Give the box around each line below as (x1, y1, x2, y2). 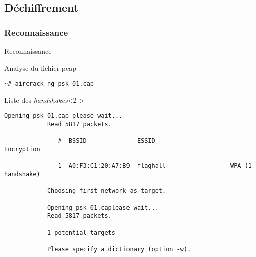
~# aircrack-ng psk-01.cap (4, 80, 94, 88)
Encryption (4, 146, 40, 153)
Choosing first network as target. (47, 187, 166, 195)
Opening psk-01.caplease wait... (47, 204, 159, 211)
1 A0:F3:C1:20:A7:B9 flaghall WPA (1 (58, 162, 252, 170)
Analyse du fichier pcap (4, 62, 77, 73)
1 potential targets (47, 229, 115, 236)
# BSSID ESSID (58, 137, 155, 145)
